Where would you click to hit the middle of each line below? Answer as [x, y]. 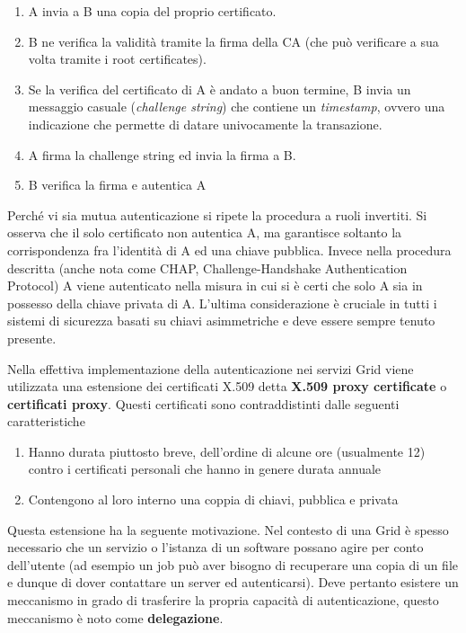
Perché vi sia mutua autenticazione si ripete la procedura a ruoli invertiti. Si [217, 214]
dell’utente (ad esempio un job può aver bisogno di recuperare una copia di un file [233, 564]
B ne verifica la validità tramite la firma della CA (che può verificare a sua [233, 41]
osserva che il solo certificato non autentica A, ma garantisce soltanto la [205, 232]
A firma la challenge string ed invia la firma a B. [162, 154]
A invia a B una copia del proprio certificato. [152, 11]
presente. [32, 338]
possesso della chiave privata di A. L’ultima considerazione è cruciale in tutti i [222, 303]
